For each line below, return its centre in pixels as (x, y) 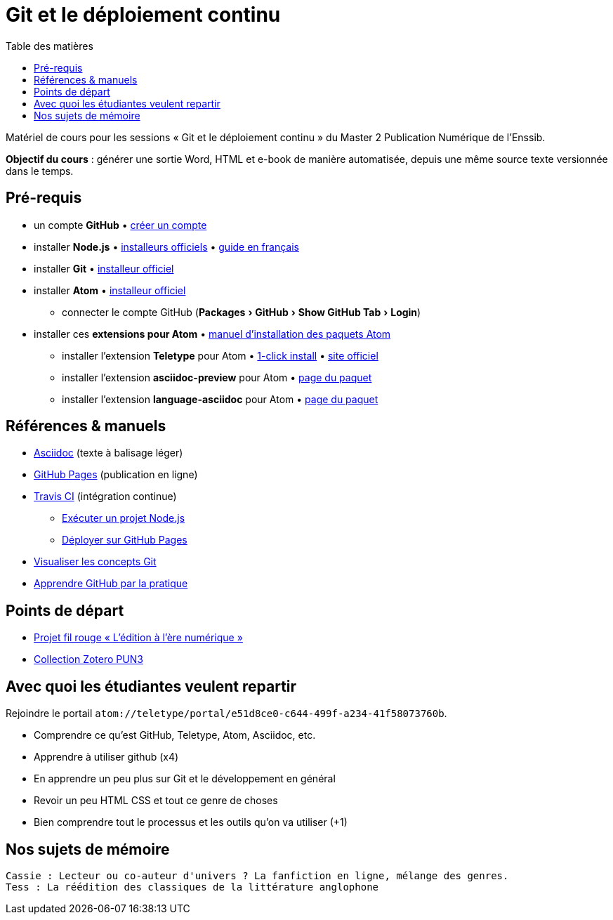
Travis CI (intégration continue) (105, 497)
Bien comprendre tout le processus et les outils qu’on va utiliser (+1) (191, 822)
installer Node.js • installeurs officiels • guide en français (166, 247)
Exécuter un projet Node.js (124, 518)
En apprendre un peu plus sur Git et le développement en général (185, 779)
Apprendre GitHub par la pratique (111, 584)
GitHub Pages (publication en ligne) (116, 475)
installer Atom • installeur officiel (110, 290)
